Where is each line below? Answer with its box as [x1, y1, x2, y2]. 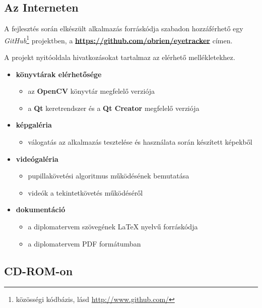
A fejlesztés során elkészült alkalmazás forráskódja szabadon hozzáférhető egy [4, 23, 243, 34]
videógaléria [16, 153, 58, 164]
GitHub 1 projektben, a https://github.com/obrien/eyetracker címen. [4, 33, 233, 45]
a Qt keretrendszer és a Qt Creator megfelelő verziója [28, 102, 200, 113]
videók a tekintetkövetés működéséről [28, 187, 143, 198]
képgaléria [16, 119, 52, 130]
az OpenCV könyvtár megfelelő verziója [28, 86, 155, 96]
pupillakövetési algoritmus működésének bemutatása [28, 170, 189, 181]
